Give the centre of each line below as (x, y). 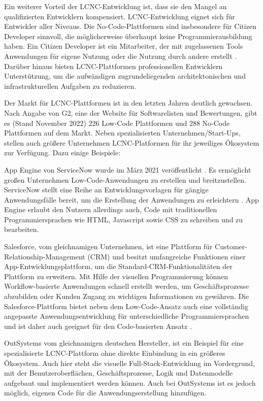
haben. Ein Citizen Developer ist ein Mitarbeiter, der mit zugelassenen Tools (124, 46)
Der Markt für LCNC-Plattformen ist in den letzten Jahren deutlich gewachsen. (128, 103)
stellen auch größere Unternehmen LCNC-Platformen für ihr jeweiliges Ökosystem (132, 142)
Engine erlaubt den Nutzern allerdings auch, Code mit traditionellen (111, 209)
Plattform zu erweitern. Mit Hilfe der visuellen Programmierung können (116, 276)
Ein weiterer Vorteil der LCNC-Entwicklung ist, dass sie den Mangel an (116, 6)
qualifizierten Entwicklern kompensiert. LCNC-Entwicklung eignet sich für (120, 16)
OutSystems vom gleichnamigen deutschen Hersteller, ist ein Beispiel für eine (124, 343)
